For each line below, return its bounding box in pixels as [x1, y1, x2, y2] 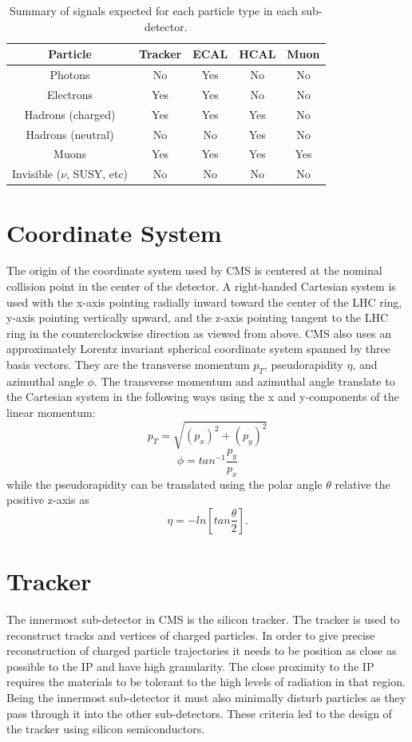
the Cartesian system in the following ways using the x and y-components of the [6, 388, 399, 405]
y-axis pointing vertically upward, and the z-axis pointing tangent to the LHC [6, 309, 389, 326]
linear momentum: [6, 404, 96, 421]
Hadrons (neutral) [26, 125, 114, 142]
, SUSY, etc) [66, 165, 129, 182]
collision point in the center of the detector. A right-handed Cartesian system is [6, 278, 396, 295]
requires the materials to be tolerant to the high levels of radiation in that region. [6, 673, 406, 690]
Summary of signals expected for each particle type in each [10, 2, 299, 18]
